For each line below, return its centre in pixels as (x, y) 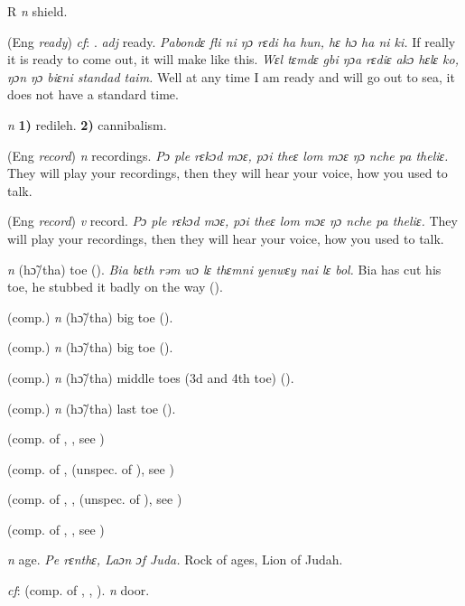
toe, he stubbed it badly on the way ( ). (115, 287)
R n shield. (37, 11)
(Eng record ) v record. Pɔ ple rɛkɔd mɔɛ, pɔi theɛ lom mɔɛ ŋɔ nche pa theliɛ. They (232, 221)
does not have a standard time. (93, 94)
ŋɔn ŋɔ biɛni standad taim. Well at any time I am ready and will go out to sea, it (231, 76)
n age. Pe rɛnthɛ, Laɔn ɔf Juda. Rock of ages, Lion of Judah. (175, 559)
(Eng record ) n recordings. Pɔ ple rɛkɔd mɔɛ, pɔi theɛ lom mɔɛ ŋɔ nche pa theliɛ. (228, 155)
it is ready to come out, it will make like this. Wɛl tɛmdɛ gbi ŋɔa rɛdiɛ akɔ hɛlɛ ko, (233, 59)
